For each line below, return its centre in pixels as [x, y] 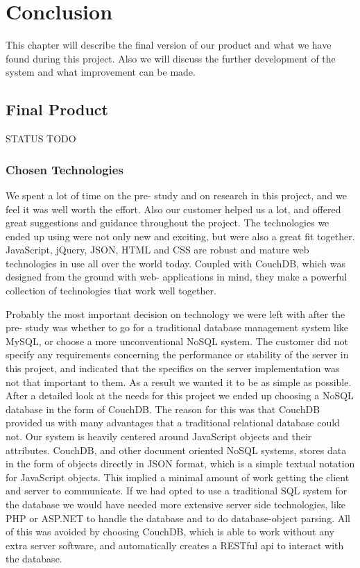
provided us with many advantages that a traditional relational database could [173, 423]
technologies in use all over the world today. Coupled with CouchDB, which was [175, 263]
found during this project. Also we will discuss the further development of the [171, 58]
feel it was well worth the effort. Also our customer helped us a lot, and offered [173, 209]
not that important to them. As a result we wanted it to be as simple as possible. [179, 382]
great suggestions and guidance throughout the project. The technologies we [168, 223]
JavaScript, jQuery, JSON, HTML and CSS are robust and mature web [157, 250]
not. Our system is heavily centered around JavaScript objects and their [159, 436]
